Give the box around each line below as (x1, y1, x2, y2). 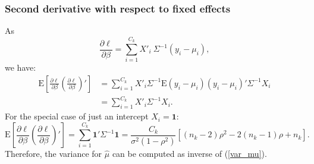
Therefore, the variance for (5, 147, 102, 160)
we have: (5, 61, 36, 74)
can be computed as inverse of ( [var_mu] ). (112, 147, 267, 160)
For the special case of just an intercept (5, 110, 149, 122)
